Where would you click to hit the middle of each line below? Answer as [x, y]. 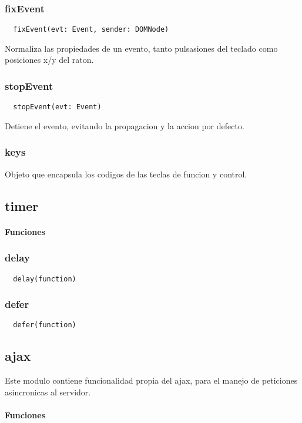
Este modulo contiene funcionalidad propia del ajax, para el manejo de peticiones [151, 380]
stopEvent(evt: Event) [57, 107]
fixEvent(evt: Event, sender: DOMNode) [91, 30]
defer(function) [45, 325]
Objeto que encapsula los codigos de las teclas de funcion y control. [126, 174]
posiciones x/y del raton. [49, 60]
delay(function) [45, 279]
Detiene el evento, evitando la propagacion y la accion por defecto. [125, 125]
